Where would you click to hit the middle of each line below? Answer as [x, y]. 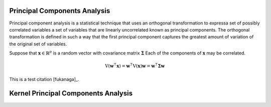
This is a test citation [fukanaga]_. [44, 79]
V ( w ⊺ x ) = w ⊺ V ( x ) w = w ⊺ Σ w [135, 66]
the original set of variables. [38, 44]
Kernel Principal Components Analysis [71, 93]
